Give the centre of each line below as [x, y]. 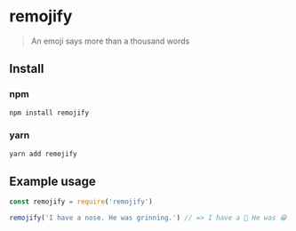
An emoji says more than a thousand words [110, 41]
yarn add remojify [43, 154]
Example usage [52, 182]
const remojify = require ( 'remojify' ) [81, 202]
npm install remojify [49, 113]
